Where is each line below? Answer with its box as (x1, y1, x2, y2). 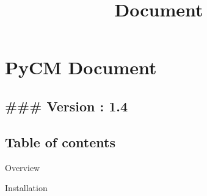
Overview (5, 161, 40, 173)
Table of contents (5, 132, 115, 151)
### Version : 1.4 (5, 96, 128, 115)
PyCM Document (5, 55, 157, 80)
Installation (5, 181, 48, 194)
